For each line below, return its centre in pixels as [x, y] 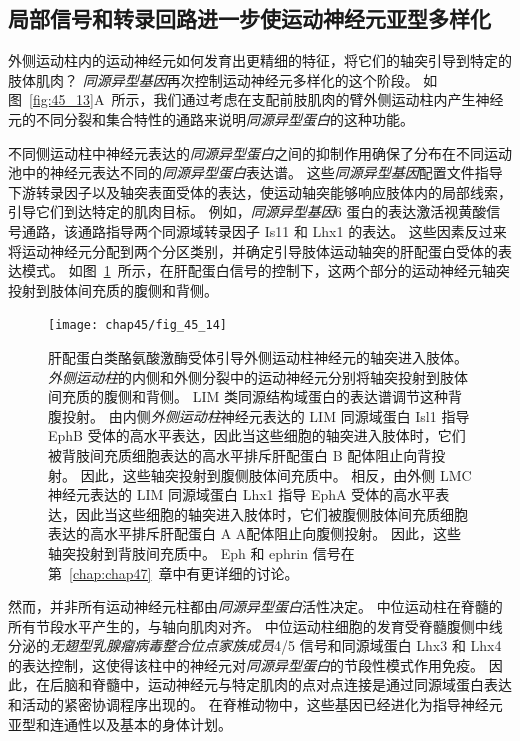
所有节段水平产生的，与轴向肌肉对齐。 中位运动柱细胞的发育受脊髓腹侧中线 [255, 625]
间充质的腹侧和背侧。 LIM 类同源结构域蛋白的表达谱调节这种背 [255, 396]
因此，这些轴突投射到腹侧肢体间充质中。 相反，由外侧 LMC [276, 474]
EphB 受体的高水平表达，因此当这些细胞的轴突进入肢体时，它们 [257, 435]
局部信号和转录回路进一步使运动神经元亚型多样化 [249, 18]
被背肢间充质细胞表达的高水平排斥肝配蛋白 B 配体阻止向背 [240, 454]
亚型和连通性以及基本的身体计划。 [120, 723]
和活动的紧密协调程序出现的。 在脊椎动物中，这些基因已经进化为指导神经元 [255, 704]
